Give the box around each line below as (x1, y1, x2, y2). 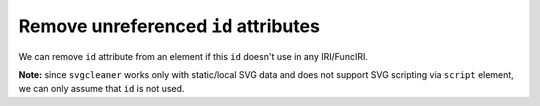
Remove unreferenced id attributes (18, 15, 320, 37)
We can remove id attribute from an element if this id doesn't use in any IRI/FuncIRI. (18, 50, 369, 62)
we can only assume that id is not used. (18, 83, 185, 95)
